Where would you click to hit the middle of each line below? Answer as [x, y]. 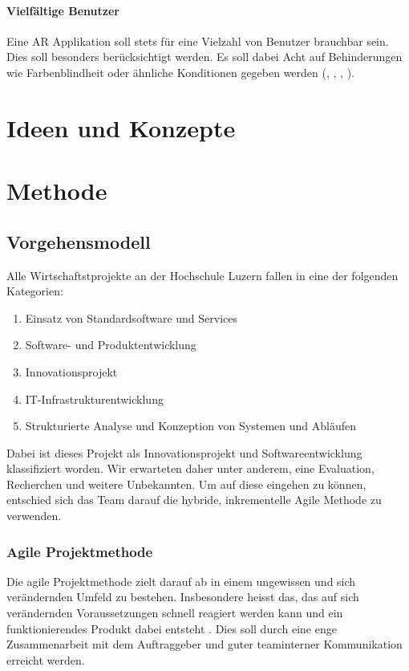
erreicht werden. [46, 659]
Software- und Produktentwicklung [111, 345]
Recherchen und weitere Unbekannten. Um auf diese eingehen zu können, [186, 484]
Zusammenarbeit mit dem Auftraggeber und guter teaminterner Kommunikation [204, 644]
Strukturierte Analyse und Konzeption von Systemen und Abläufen [190, 426]
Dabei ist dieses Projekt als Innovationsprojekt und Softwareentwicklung [184, 452]
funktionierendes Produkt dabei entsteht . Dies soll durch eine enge [172, 628]
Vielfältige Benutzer [63, 10]
